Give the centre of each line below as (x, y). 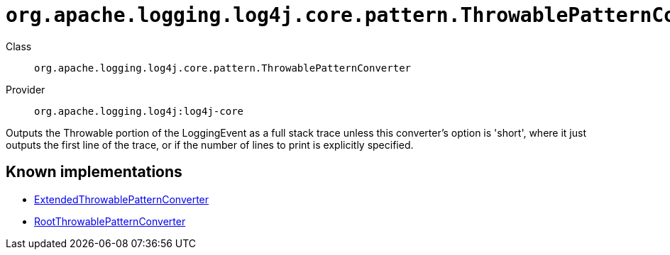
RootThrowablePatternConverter (110, 221)
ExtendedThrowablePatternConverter (122, 199)
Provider (26, 89)
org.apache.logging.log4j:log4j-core (139, 111)
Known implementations (94, 172)
